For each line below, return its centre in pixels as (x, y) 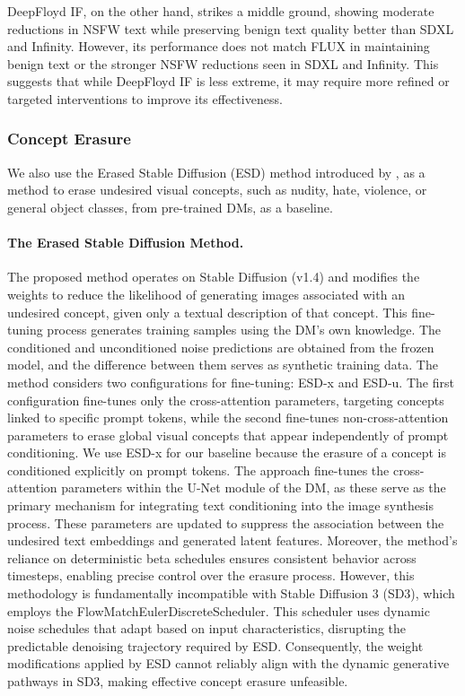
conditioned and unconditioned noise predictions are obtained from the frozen (221, 347)
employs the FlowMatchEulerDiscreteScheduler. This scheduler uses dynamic (219, 610)
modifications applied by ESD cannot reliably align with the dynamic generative (228, 663)
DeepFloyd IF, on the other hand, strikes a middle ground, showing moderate (221, 11)
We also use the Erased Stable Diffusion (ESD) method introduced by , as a (216, 172)
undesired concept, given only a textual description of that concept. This (207, 312)
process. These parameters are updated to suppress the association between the (226, 522)
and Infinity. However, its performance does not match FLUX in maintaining (219, 46)
